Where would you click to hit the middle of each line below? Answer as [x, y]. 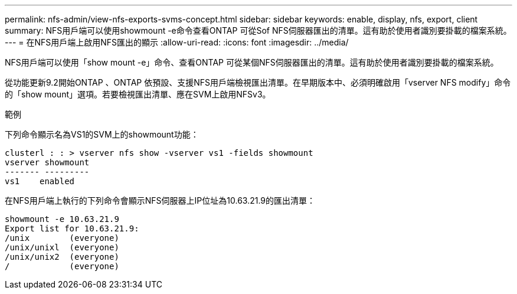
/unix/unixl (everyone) [62, 247]
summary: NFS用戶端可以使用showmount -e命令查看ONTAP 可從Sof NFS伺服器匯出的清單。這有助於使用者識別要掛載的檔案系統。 [258, 30]
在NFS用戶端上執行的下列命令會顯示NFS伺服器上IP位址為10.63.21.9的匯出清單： [160, 200]
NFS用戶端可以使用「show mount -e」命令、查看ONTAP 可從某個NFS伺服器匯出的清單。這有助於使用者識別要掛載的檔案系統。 [252, 62]
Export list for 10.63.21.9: [72, 228]
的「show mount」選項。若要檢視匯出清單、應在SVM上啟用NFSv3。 [138, 94]
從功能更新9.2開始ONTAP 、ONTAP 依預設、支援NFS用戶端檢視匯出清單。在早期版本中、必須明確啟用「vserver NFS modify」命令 [258, 82]
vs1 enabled [40, 181]
